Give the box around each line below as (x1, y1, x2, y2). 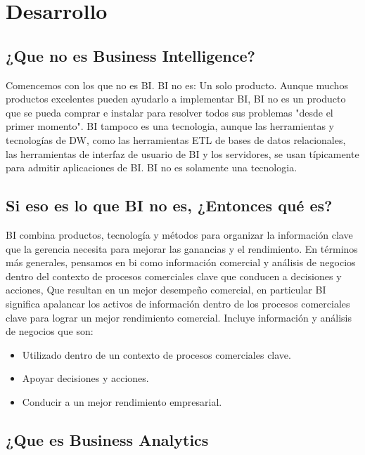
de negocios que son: (6, 324, 94, 338)
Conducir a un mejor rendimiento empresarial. (22, 394, 222, 409)
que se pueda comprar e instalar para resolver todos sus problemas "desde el (6, 105, 333, 119)
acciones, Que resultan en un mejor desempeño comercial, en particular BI (6, 282, 326, 297)
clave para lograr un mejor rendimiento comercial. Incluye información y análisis (6, 310, 352, 324)
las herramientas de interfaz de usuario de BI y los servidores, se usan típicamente (6, 146, 359, 161)
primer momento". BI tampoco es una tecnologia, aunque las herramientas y (6, 119, 335, 133)
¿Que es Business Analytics (6, 428, 209, 450)
